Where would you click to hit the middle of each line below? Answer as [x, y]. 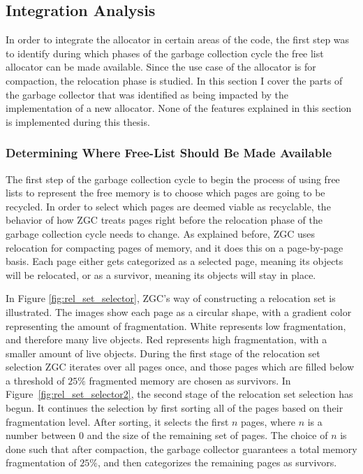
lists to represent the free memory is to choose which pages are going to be [165, 193]
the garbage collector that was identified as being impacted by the [147, 94]
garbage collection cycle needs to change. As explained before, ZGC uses [160, 233]
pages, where [268, 421]
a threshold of [35, 380]
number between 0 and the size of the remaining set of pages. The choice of [167, 435]
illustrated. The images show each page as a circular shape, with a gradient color [179, 311]
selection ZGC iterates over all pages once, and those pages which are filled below [180, 367]
